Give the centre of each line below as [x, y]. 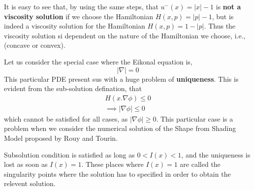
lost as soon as [26, 164]
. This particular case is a [195, 118]
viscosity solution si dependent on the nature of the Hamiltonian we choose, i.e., [125, 35]
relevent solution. [30, 183]
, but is [223, 16]
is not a [228, 6]
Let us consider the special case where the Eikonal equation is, [98, 61]
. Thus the [220, 26]
